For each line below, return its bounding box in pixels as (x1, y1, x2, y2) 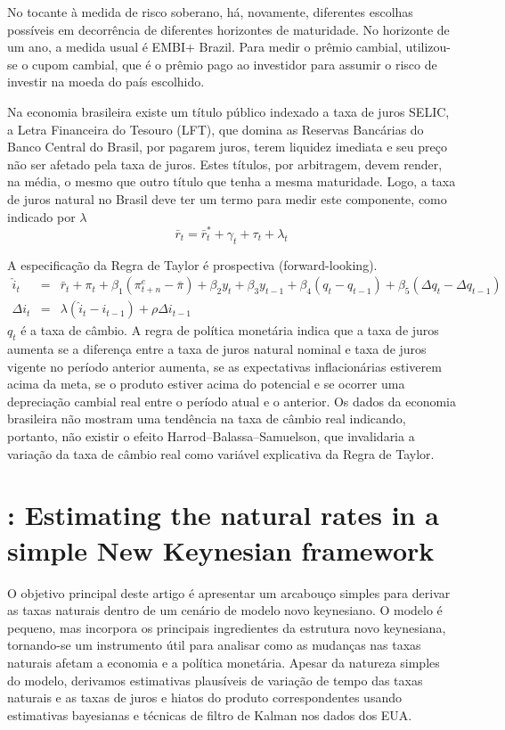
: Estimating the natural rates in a (7, 496, 439, 533)
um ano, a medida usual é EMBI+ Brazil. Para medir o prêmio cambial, (7, 37, 402, 56)
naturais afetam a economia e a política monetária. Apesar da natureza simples (7, 652, 440, 671)
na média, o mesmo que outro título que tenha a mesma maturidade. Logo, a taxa (7, 172, 456, 191)
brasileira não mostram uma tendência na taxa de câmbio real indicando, (7, 409, 406, 428)
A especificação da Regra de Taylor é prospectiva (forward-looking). (7, 255, 378, 274)
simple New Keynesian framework (7, 531, 435, 568)
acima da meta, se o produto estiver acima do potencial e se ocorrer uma (7, 374, 405, 393)
